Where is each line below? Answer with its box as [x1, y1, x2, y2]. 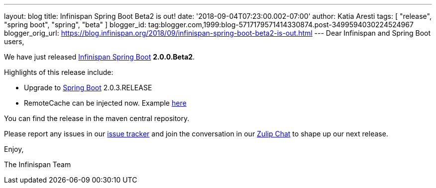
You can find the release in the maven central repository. [4, 114, 190, 123]
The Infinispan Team [4, 160, 71, 169]
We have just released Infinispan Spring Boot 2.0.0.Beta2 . [4, 53, 195, 61]
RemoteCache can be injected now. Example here [24, 99, 187, 107]
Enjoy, [4, 145, 24, 153]
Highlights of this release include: [4, 68, 113, 76]
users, [4, 37, 24, 46]
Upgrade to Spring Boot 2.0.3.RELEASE [24, 83, 152, 92]
